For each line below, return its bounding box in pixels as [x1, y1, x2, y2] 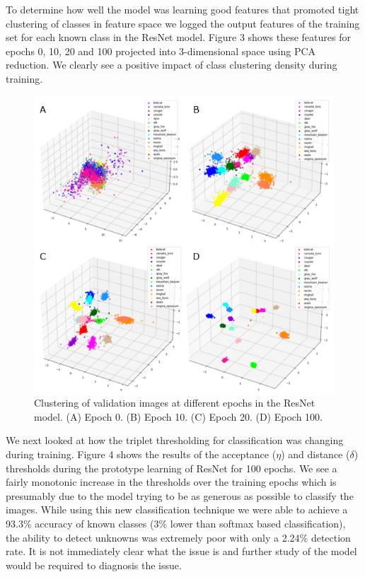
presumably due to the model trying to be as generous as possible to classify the [6, 488, 354, 503]
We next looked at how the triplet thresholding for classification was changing [6, 433, 344, 448]
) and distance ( [281, 447, 350, 461]
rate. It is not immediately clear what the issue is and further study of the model [6, 544, 357, 559]
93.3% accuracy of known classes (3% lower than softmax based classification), [6, 515, 346, 530]
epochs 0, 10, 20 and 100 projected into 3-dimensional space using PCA [6, 43, 316, 58]
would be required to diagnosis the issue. [6, 557, 182, 572]
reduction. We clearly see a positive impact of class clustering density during [6, 57, 337, 72]
